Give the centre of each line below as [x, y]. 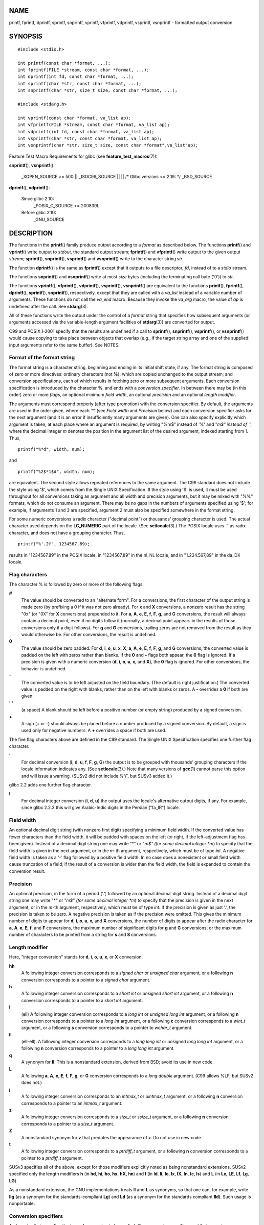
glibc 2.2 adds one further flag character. [51, 785]
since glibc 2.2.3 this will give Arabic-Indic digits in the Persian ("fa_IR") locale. [101, 808]
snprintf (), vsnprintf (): [32, 165]
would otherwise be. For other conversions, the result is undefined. [89, 634]
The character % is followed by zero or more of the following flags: [77, 584]
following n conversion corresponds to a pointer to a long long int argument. [98, 1048]
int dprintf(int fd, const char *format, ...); [76, 77]
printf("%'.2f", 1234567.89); [54, 544]
